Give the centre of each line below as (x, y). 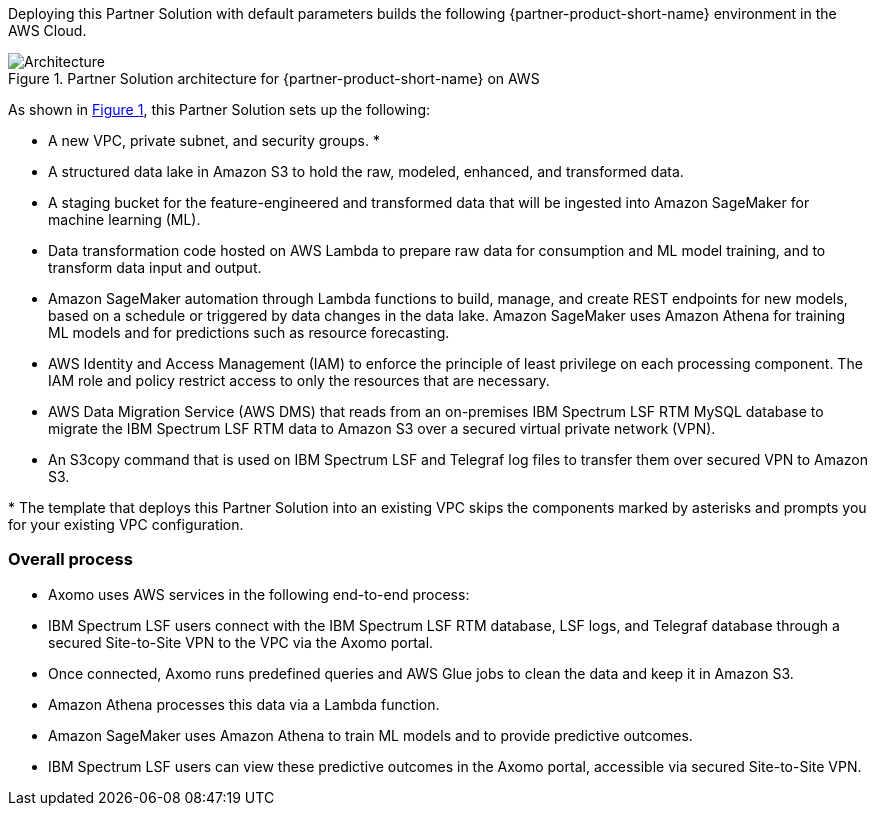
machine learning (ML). (124, 219)
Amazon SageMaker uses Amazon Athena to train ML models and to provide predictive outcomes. (370, 735)
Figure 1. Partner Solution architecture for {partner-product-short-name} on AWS (274, 78)
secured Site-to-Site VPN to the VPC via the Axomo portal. (241, 642)
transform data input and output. (155, 267)
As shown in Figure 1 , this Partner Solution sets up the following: (219, 109)
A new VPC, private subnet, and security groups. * (214, 140)
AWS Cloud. (47, 30)
